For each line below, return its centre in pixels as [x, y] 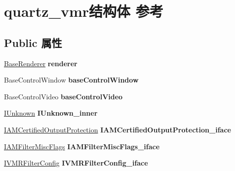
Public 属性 [33, 42]
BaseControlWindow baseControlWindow [71, 80]
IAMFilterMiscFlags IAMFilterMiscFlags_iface [82, 146]
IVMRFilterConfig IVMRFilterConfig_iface [76, 163]
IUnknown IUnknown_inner [51, 113]
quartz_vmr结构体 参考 [84, 11]
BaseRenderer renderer [41, 63]
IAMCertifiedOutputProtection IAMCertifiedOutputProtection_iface [117, 129]
